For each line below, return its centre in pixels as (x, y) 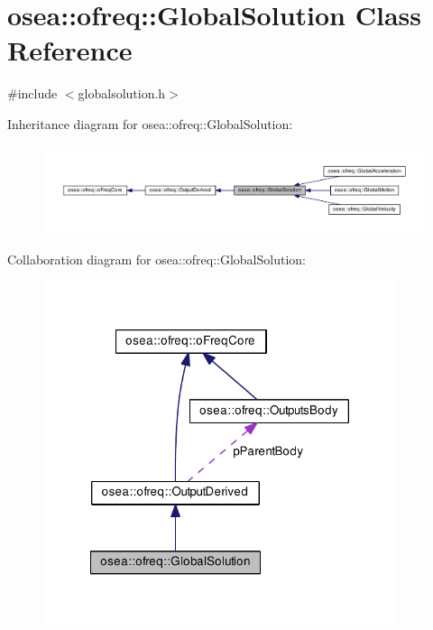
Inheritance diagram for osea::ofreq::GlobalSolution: (150, 123)
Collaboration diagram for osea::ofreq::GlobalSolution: (157, 259)
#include (32, 93)
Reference (70, 50)
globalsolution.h (122, 93)
